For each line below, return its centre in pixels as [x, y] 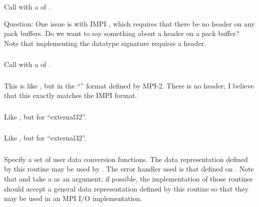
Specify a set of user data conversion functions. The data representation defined [126, 159]
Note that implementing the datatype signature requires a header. [105, 43]
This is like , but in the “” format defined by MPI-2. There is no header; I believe [129, 85]
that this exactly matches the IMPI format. [70, 95]
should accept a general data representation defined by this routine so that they [126, 188]
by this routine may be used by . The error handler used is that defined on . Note [129, 169]
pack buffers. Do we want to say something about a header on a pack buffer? [122, 33]
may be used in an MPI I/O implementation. [73, 198]
